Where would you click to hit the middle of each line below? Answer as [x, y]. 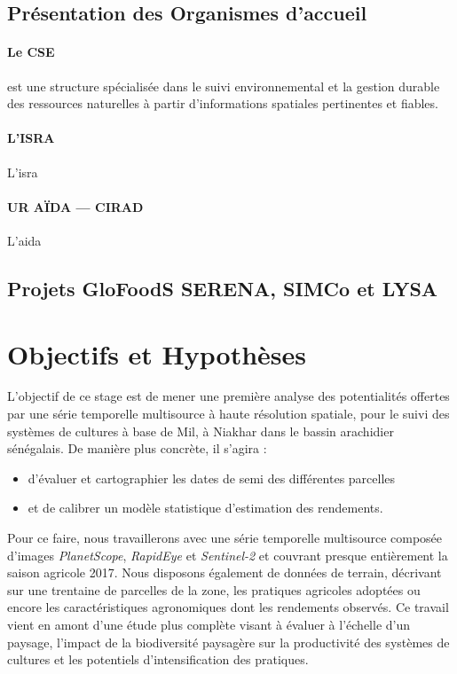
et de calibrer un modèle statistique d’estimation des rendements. [205, 508]
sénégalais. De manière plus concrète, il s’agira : [137, 448]
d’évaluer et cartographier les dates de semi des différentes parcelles [212, 478]
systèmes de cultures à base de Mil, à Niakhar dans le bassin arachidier [201, 431]
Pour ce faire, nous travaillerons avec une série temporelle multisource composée [225, 538]
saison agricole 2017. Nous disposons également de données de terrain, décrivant [225, 572]
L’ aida [24, 240]
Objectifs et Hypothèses [157, 353]
